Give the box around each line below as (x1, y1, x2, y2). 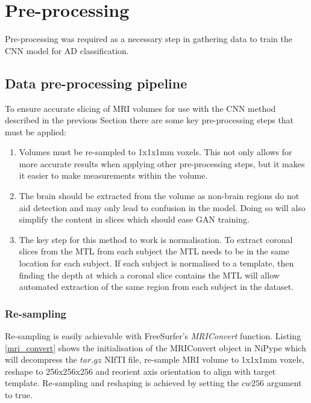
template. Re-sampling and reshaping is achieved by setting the (5, 377, 239, 389)
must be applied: (5, 125, 66, 138)
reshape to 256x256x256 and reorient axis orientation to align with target (5, 365, 276, 377)
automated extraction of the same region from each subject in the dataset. (19, 280, 294, 293)
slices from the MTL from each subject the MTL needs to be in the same (19, 245, 289, 257)
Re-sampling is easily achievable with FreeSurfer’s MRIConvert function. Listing (5, 330, 301, 342)
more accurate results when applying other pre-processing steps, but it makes (19, 157, 305, 170)
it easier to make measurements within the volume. (19, 169, 208, 182)
